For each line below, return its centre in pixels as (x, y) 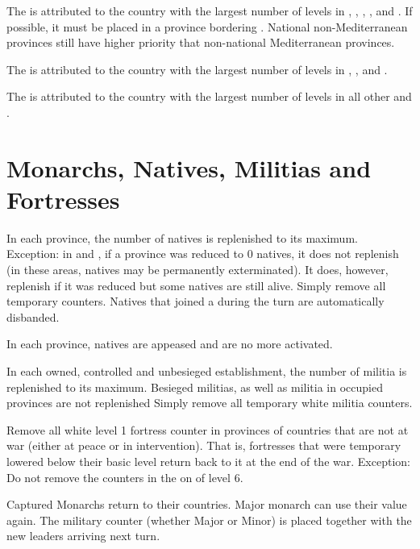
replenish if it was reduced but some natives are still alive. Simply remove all (196, 285)
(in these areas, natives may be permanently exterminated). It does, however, (198, 270)
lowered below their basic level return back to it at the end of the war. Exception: (208, 461)
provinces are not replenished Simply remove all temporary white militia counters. (210, 403)
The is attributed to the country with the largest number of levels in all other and (209, 96)
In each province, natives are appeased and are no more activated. (170, 344)
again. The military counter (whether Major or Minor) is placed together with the (209, 520)
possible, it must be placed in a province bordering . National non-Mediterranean (207, 26)
